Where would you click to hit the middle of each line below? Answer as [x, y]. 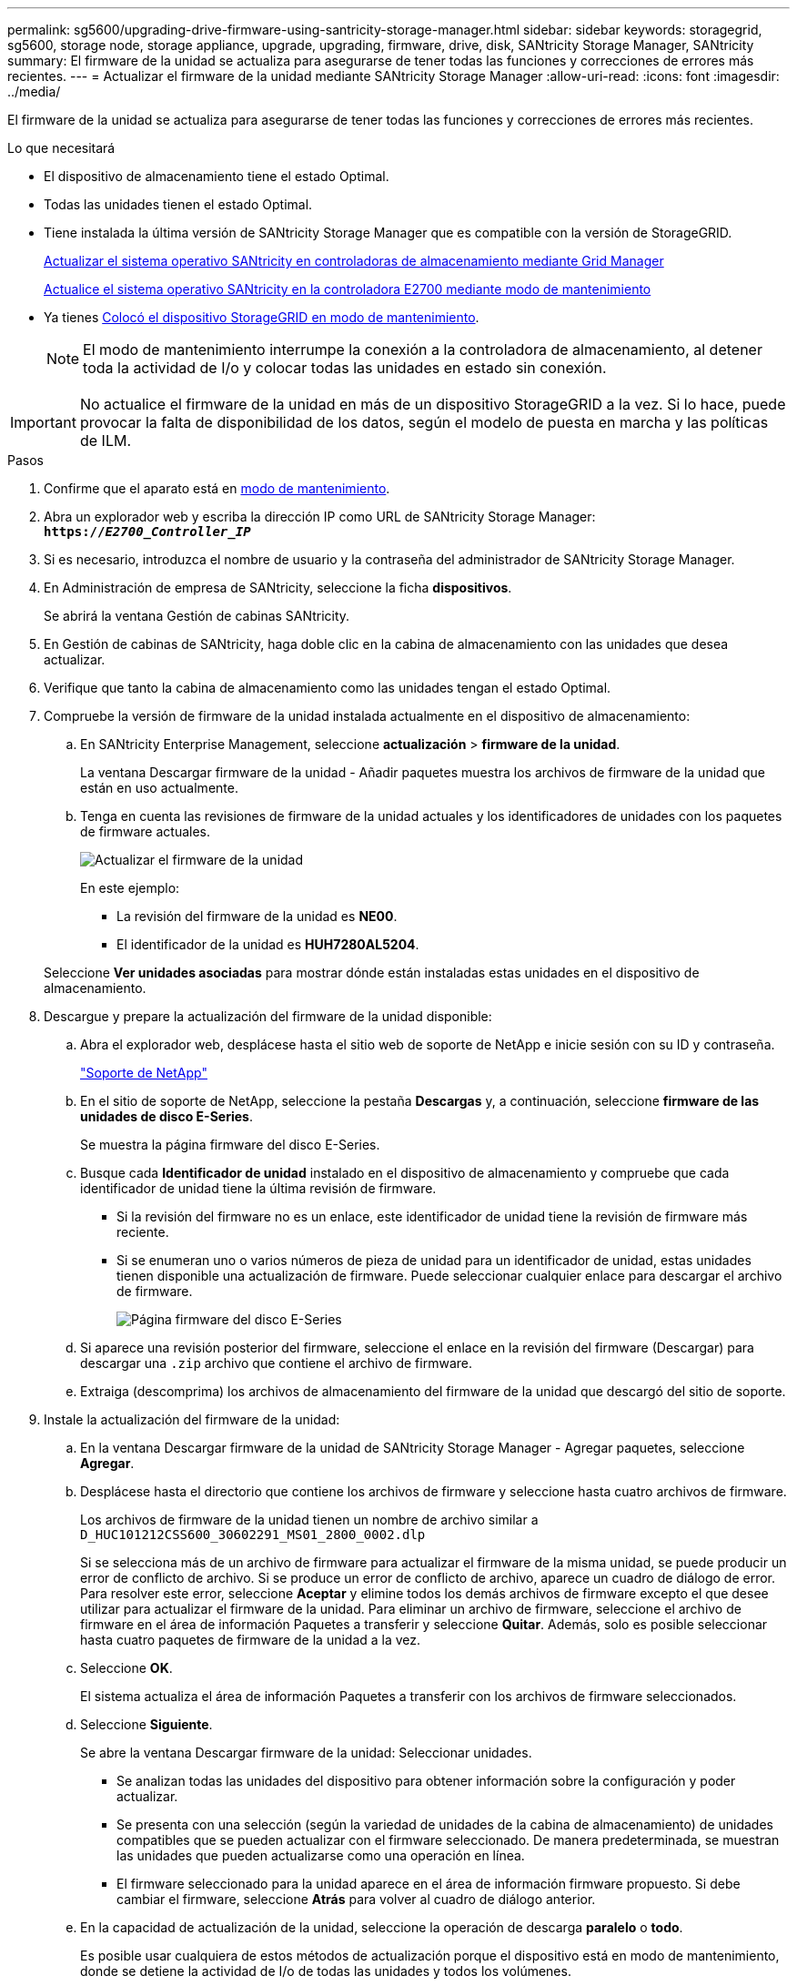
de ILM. [105, 441]
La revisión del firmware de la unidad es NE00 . [257, 916]
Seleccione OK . [126, 1668]
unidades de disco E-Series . [166, 1116]
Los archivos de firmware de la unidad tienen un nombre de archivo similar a [309, 1520]
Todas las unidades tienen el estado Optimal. [178, 204]
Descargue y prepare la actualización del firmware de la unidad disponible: [268, 1016]
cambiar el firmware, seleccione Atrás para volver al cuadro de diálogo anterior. [356, 1899]
